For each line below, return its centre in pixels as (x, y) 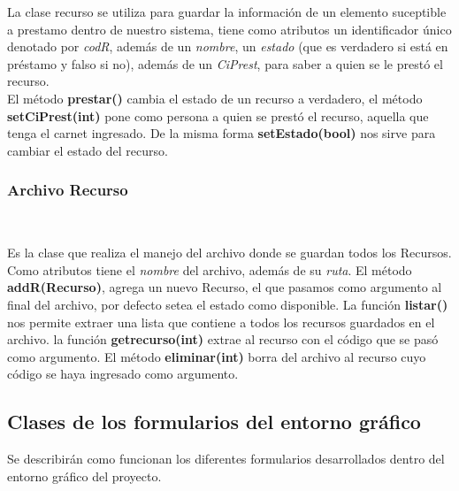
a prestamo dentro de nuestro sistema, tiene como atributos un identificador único (229, 29)
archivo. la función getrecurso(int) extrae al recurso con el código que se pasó (223, 339)
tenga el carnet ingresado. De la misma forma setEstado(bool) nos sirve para (222, 133)
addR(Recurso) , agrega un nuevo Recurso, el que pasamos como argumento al (225, 287)
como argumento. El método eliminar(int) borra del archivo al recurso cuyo (217, 356)
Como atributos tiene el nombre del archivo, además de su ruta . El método (210, 269)
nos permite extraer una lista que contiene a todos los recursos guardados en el (221, 322)
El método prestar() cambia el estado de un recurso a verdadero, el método (215, 98)
